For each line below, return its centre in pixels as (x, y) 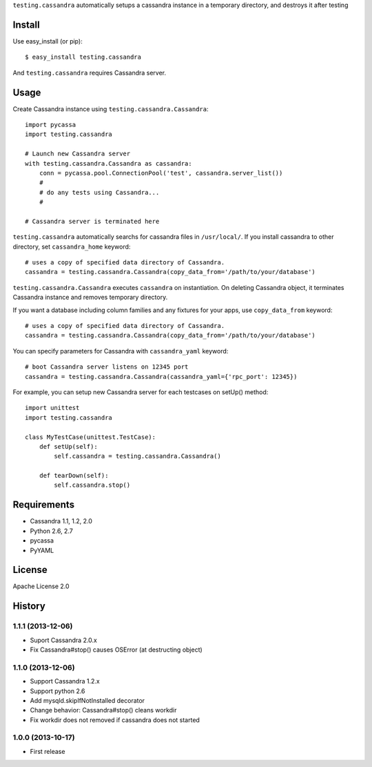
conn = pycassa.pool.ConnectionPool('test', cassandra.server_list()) (161, 173)
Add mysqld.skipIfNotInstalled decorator (87, 700)
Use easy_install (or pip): (48, 41)
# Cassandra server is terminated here (92, 221)
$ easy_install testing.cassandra (83, 57)
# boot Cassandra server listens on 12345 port (107, 367)
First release (48, 751)
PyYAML (42, 550)
